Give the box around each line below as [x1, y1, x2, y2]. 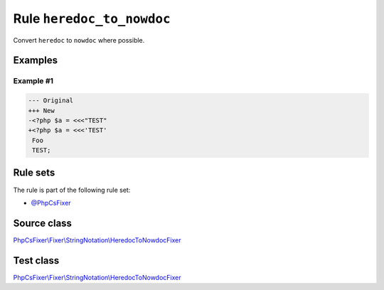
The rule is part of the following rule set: [13, 186, 131, 194]
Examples [13, 54, 58, 67]
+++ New [28, 107, 55, 114]
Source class [13, 217, 73, 229]
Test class [13, 254, 60, 267]
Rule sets [13, 167, 55, 179]
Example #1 [13, 76, 53, 86]
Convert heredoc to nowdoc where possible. [13, 36, 145, 44]
